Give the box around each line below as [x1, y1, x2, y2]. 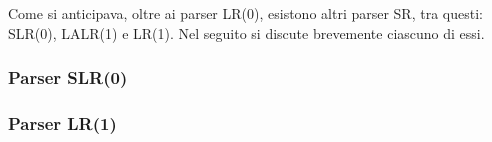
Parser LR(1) [8, 110, 117, 135]
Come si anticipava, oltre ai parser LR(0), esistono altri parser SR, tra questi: [8, 3, 483, 23]
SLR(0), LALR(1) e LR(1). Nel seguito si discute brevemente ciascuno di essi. [8, 22, 485, 43]
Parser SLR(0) [8, 65, 128, 90]
